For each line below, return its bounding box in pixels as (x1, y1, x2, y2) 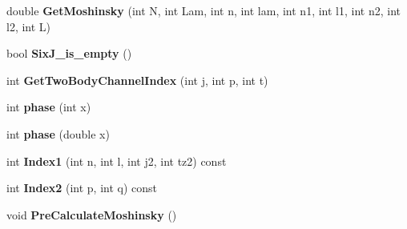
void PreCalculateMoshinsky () (6, 206, 177, 223)
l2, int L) (6, 18, 51, 34)
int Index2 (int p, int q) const (6, 179, 158, 196)
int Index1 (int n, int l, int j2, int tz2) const (6, 152, 227, 169)
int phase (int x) (6, 98, 91, 115)
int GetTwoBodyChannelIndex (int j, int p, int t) (6, 71, 268, 88)
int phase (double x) (6, 125, 110, 142)
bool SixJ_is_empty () (6, 45, 132, 62)
